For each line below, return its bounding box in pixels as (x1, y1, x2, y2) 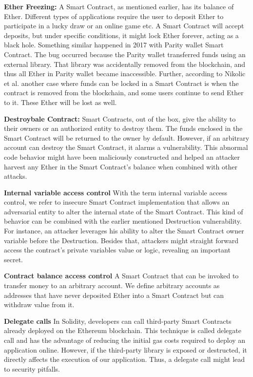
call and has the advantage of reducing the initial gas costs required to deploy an (4, 335, 246, 345)
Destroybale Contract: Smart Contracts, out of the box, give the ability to (4, 113, 236, 124)
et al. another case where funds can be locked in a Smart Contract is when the (4, 78, 239, 88)
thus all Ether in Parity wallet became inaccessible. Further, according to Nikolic (4, 68, 246, 79)
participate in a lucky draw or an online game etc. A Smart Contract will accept (4, 21, 244, 31)
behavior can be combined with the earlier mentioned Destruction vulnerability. (4, 216, 242, 226)
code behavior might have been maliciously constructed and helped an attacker (4, 151, 240, 162)
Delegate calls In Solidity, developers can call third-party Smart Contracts (4, 315, 232, 326)
